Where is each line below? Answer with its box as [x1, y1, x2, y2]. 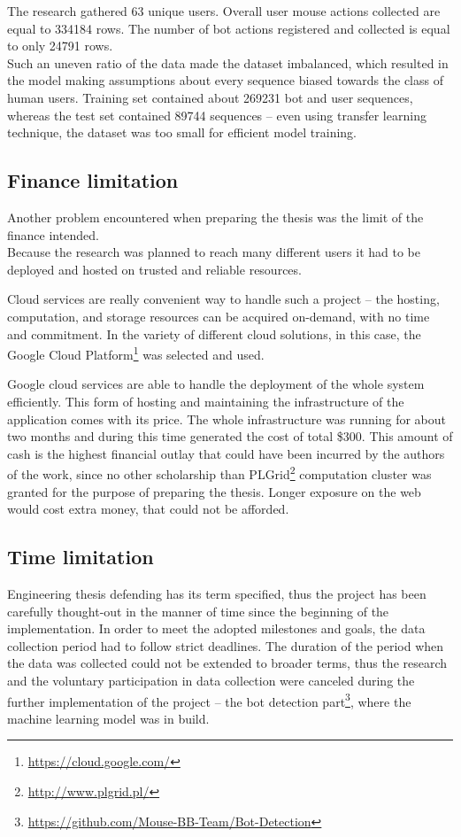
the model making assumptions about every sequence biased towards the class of [7, 71, 443, 89]
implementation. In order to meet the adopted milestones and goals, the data [7, 619, 426, 638]
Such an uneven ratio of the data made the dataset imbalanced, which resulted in [7, 53, 449, 72]
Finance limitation [7, 167, 179, 194]
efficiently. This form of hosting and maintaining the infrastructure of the [7, 391, 404, 410]
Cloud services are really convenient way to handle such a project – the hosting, [7, 290, 440, 308]
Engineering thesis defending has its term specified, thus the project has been [7, 584, 426, 602]
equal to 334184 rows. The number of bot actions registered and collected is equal [7, 19, 450, 37]
